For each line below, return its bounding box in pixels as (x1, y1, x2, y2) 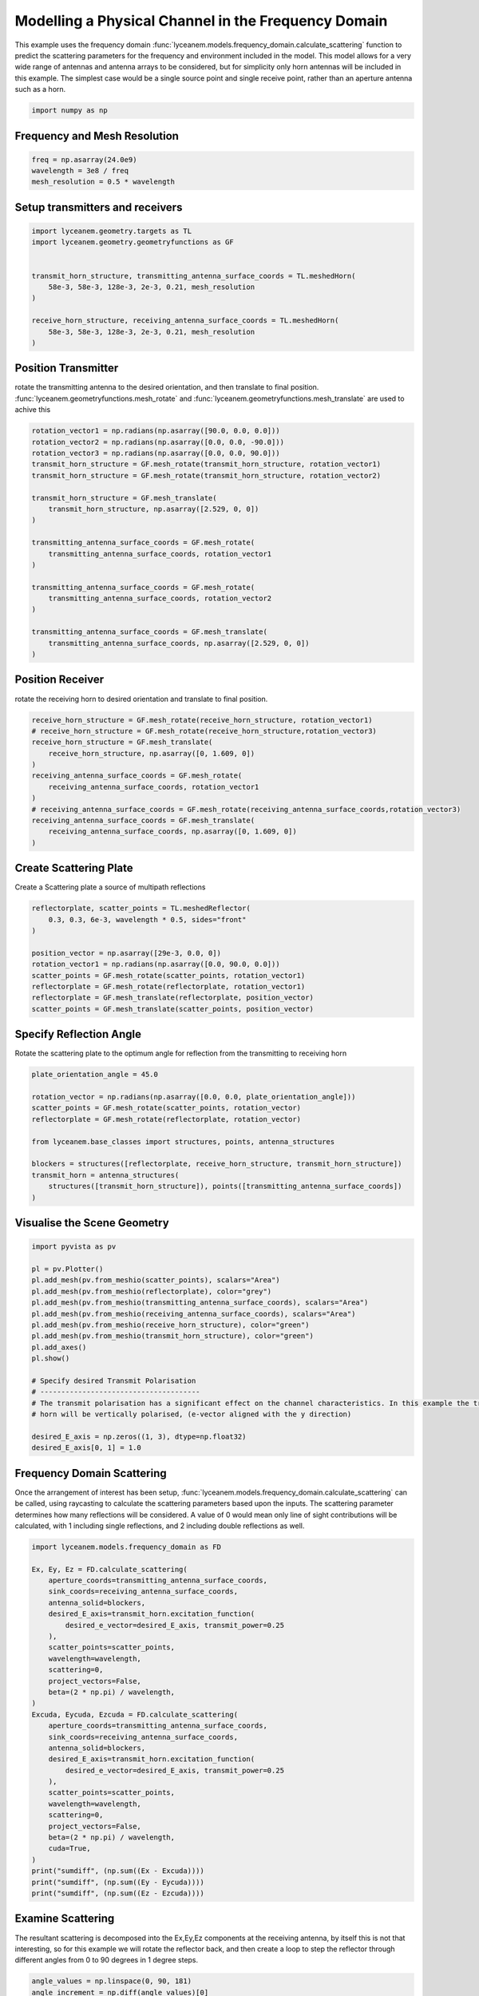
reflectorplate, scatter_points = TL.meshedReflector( (31, 904, 251, 913)
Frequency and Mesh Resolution (14, 129, 180, 143)
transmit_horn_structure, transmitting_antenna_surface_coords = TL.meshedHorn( (31, 271, 356, 280)
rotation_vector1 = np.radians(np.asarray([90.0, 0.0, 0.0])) (31, 426, 280, 435)
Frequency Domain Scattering (14, 1466, 167, 1480)
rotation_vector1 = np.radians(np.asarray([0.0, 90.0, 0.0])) (31, 960, 280, 969)
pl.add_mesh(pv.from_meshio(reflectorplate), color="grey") (31, 1286, 272, 1296)
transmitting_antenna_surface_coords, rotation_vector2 (48, 594, 272, 603)
